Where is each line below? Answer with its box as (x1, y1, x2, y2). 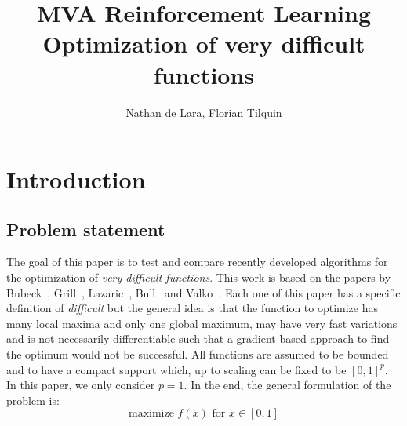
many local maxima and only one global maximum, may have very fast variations (6, 315, 398, 331)
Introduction (6, 163, 146, 195)
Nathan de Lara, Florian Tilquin (125, 104, 282, 120)
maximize (128, 408, 174, 420)
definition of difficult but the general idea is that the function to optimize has (6, 300, 379, 316)
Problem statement (6, 217, 165, 241)
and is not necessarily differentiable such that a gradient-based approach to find (6, 330, 390, 347)
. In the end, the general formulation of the (184, 377, 391, 393)
